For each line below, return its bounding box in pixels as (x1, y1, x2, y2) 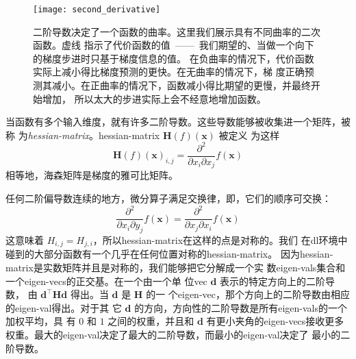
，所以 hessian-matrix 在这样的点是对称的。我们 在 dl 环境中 (92, 232, 348, 247)
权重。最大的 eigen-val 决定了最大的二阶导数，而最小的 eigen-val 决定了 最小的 (5, 327, 341, 341)
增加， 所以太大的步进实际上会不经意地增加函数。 (42, 91, 266, 106)
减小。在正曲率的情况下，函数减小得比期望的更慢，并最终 (51, 78, 311, 92)
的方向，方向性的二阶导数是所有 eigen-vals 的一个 (134, 300, 348, 314)
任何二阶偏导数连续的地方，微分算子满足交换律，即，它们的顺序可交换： (5, 191, 331, 206)
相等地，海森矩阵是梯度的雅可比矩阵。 (5, 168, 178, 182)
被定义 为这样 (218, 127, 280, 142)
